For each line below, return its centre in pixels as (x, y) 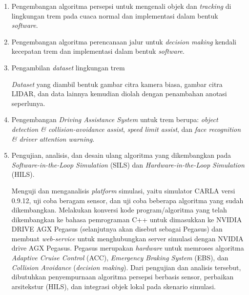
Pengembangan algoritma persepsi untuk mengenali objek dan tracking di (121, 6)
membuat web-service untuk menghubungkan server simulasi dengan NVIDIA (127, 238)
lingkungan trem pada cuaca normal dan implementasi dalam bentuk (115, 15)
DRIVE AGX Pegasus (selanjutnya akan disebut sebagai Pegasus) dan (117, 229)
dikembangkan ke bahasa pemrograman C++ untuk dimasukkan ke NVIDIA (127, 219)
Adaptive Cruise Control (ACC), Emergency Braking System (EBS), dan (120, 258)
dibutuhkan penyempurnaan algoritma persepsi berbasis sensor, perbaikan (123, 277)
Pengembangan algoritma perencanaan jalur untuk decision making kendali (124, 41)
